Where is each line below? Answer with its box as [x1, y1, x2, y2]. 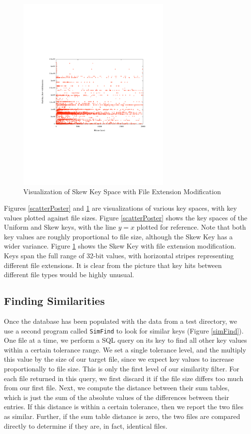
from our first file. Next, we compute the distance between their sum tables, [4, 383, 230, 393]
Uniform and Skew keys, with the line [4, 222, 116, 232]
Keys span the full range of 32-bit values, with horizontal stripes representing [4, 250, 234, 260]
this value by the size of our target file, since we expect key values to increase [4, 354, 234, 364]
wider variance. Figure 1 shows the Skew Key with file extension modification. [4, 241, 236, 251]
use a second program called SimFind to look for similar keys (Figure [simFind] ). [4, 325, 244, 335]
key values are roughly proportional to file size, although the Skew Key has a [4, 231, 233, 241]
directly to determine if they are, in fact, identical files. [4, 420, 167, 431]
